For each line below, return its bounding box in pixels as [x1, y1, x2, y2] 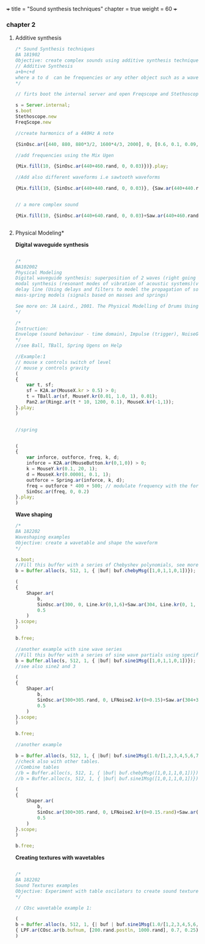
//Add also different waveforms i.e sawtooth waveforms [15, 174, 160, 181]
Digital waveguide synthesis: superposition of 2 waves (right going [15, 275, 196, 281]
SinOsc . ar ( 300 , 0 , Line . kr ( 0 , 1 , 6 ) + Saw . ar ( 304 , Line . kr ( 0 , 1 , [37, 601, 196, 608]
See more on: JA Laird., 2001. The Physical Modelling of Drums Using [15, 303, 199, 309]
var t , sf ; [26, 382, 54, 388]
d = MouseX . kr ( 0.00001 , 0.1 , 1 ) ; [26, 471, 112, 477]
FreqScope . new [15, 119, 51, 125]
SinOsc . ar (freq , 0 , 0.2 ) [26, 488, 90, 495]
